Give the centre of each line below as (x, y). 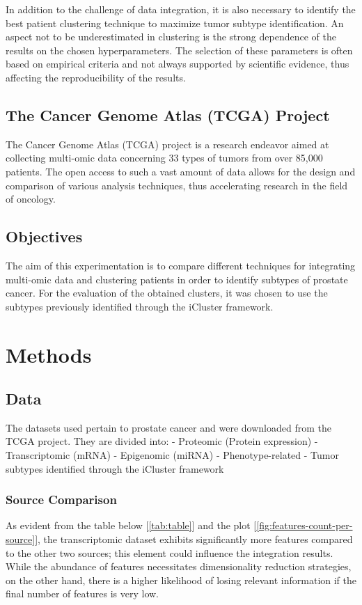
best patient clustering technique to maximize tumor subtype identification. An (175, 23)
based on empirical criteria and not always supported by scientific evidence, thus (178, 64)
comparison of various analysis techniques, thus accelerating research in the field (177, 185)
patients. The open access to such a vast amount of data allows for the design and (181, 171)
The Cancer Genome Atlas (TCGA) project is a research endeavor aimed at (167, 144)
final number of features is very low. (82, 594)
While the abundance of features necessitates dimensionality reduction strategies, (179, 566)
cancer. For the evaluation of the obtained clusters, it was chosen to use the (167, 293)
